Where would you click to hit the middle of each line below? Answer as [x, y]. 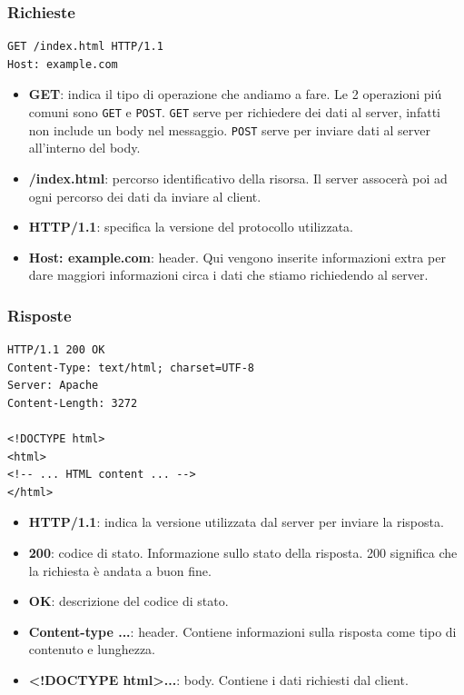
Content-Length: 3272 [73, 403]
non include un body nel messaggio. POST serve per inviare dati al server [229, 129]
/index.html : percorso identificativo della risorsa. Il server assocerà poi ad [238, 178]
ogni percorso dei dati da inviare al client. [145, 196]
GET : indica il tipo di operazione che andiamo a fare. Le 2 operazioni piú [235, 94]
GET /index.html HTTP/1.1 [85, 47]
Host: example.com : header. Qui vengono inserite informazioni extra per [237, 257]
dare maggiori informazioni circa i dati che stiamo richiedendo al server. [228, 275]
